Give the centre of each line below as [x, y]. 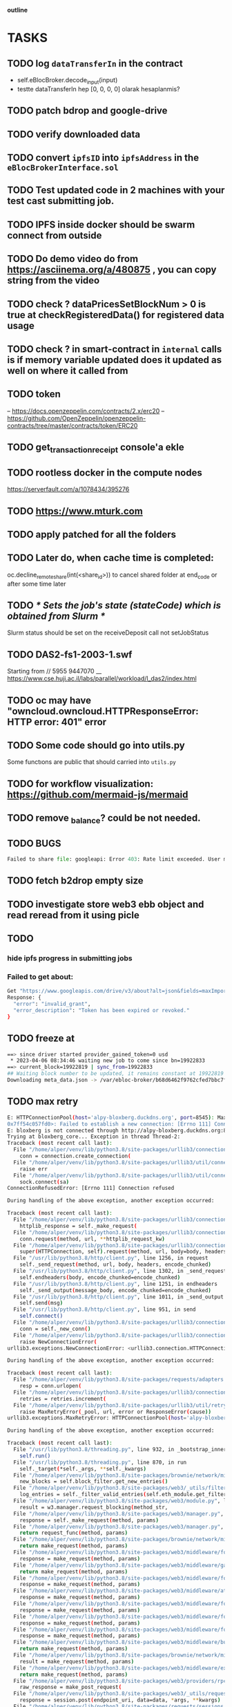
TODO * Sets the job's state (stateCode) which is [114, 605]
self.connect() [41, 1316]
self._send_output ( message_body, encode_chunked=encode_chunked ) [116, 1290]
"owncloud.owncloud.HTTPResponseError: [103, 711]
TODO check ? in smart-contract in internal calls [115, 349]
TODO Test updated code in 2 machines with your [116, 190]
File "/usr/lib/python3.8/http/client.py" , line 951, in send [105, 1309]
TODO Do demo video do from [73, 259]
